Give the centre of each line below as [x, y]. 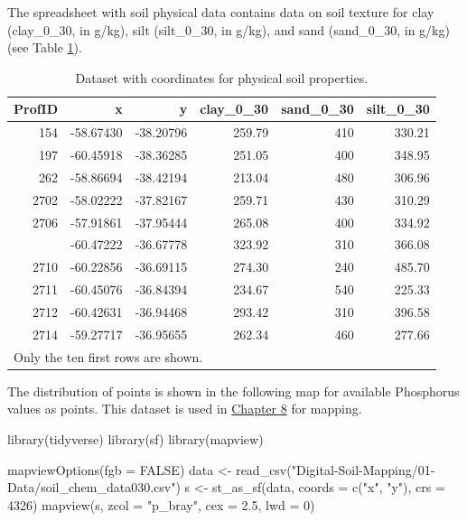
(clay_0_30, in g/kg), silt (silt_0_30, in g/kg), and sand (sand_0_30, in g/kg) [229, 29]
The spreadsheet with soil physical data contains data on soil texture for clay [221, 12]
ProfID [36, 109]
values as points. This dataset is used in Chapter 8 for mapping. [185, 409]
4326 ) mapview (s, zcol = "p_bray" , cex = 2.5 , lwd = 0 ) [161, 504]
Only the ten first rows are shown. [108, 356]
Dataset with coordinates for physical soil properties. [222, 77]
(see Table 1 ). [45, 47]
